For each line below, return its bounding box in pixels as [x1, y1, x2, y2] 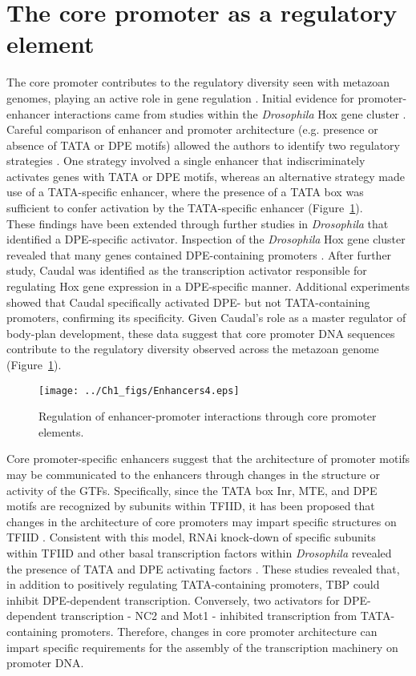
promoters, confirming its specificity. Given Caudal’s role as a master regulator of [6, 309, 406, 326]
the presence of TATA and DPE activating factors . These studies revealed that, [6, 560, 400, 577]
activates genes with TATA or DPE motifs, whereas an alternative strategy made [6, 167, 405, 184]
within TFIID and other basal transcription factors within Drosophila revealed [6, 545, 392, 561]
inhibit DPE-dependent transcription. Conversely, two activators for [6, 591, 340, 608]
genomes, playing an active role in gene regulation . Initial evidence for [6, 89, 354, 106]
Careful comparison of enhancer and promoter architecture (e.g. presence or [6, 121, 378, 138]
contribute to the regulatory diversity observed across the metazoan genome [6, 340, 379, 357]
